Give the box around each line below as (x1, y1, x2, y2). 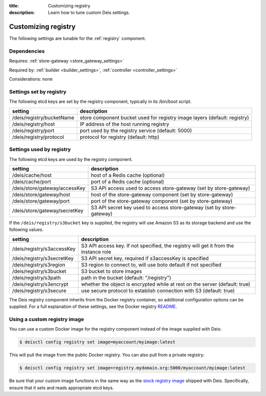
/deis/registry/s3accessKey (12, 245, 76, 252)
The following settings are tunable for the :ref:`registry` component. (9, 35, 146, 41)
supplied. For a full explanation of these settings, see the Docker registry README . (9, 303, 177, 310)
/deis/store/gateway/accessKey (12, 185, 86, 192)
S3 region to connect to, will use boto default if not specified (81, 261, 222, 268)
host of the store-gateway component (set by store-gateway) (91, 191, 233, 198)
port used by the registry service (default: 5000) (79, 127, 192, 134)
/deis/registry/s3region (12, 261, 66, 268)
